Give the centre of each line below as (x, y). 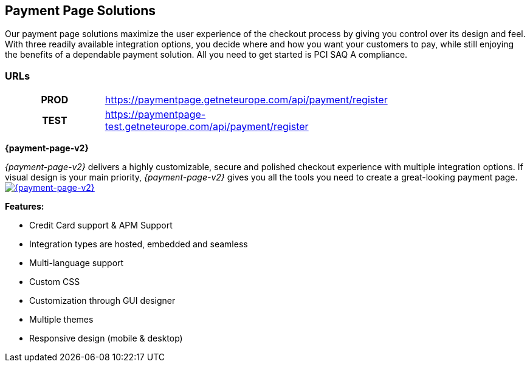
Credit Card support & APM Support (101, 225)
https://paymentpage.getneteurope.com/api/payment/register (246, 100)
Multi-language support (77, 263)
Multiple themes (61, 320)
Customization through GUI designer (102, 301)
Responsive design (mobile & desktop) (106, 338)
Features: (25, 207)
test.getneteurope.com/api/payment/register (207, 127)
